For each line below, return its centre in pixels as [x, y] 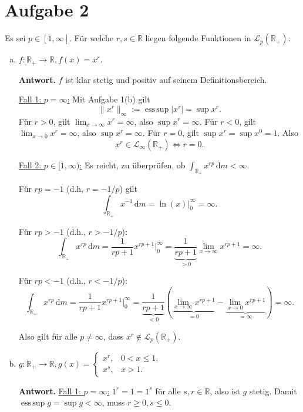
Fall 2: [30, 165]
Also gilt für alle [48, 336]
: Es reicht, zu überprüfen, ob [132, 165]
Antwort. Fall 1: [50, 391]
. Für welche [92, 38]
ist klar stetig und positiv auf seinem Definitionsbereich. [166, 79]
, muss [113, 402]
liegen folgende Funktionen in [198, 38]
